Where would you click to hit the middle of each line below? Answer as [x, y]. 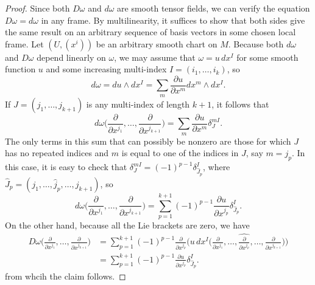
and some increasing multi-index [106, 69]
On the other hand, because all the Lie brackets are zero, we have [127, 225]
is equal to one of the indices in [180, 153]
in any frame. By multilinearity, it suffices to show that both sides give [173, 20]
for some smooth [267, 57]
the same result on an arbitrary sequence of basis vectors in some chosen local [150, 32]
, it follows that [240, 104]
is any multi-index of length [138, 104]
